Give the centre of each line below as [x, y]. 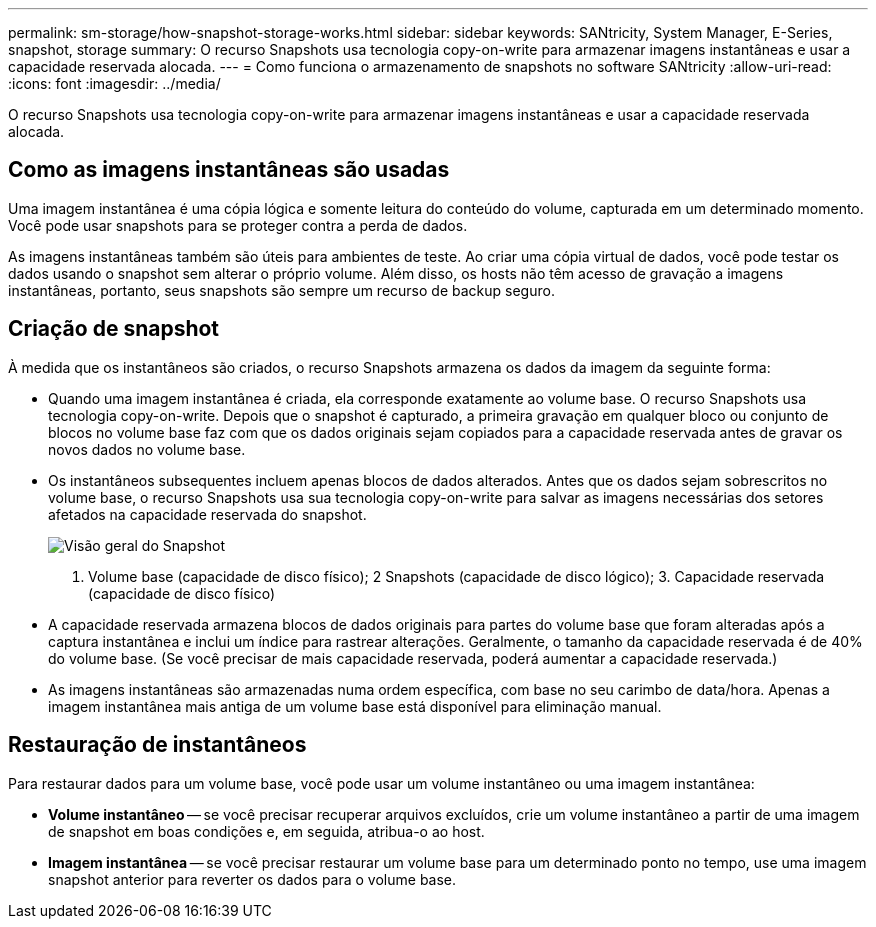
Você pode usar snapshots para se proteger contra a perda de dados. [238, 225]
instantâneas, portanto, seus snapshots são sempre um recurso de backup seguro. [281, 290]
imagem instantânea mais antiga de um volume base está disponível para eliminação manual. [355, 706]
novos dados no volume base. [147, 449]
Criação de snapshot [114, 329]
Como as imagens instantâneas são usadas [229, 170]
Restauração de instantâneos [157, 745]
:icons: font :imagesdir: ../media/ [114, 83]
